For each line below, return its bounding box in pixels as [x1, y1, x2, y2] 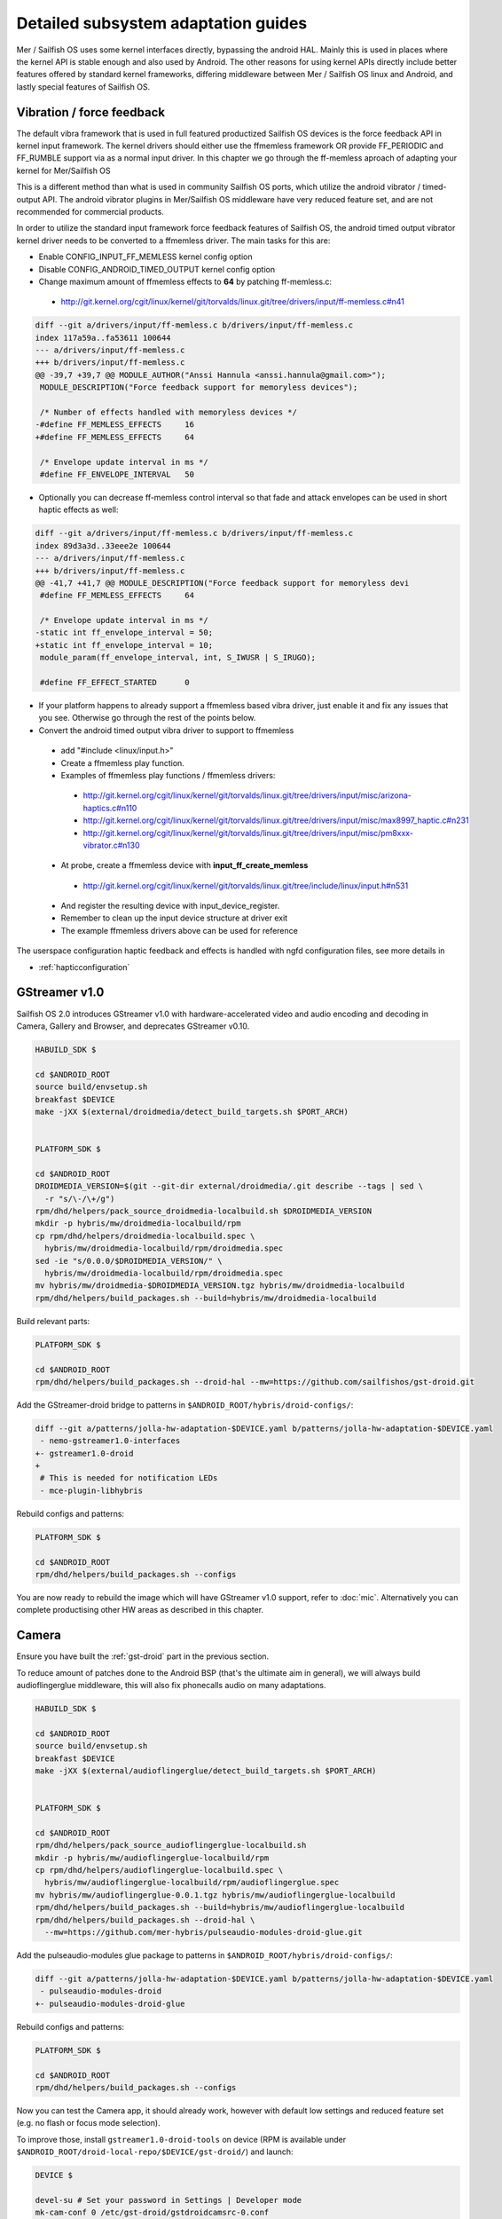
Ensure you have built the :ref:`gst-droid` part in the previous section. [16, 1651, 270, 1662]
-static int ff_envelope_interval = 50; [35, 628, 213, 638]
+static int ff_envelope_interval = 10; [35, 640, 213, 650]
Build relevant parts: [16, 1315, 90, 1326]
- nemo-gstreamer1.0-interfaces [40, 1436, 181, 1446]
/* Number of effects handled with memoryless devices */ [40, 407, 297, 417]
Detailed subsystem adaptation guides [16, 13, 308, 33]
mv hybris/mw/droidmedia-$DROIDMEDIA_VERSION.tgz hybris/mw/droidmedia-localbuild [35, 1281, 405, 1291]
